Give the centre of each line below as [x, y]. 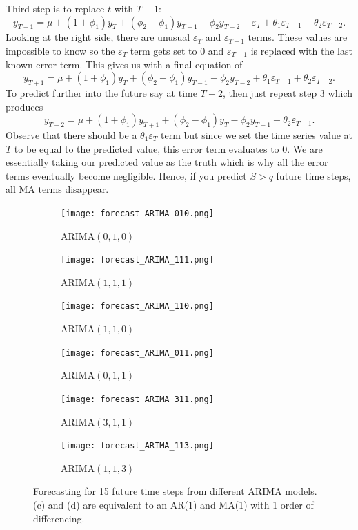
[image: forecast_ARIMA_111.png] [137, 260]
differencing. [59, 518]
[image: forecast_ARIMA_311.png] [137, 399]
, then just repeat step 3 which [287, 92]
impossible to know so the [60, 50]
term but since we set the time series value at [257, 134]
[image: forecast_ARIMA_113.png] [137, 446]
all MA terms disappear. [57, 189]
